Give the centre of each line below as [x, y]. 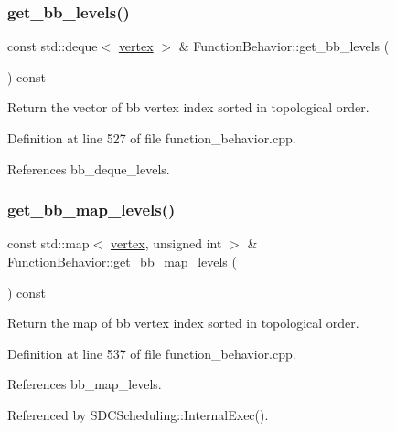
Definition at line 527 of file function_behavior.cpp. [152, 138]
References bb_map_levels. [85, 384]
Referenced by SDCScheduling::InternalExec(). [138, 414]
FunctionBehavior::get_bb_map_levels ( [122, 261]
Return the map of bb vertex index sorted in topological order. [183, 323]
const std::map [48, 243]
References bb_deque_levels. [89, 168]
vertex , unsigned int [166, 243]
